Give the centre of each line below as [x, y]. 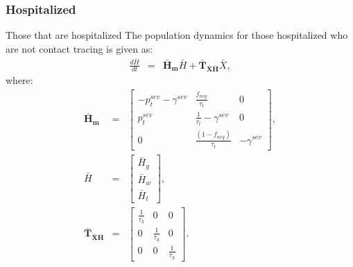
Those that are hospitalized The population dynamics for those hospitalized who [177, 35]
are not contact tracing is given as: [79, 48]
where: [19, 80]
